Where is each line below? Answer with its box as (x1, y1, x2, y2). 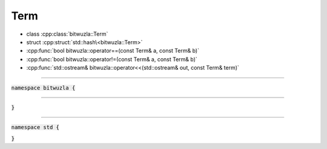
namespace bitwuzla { (11, 84, 76, 91)
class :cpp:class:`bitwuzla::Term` (26, 30, 108, 38)
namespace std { (11, 124, 60, 131)
